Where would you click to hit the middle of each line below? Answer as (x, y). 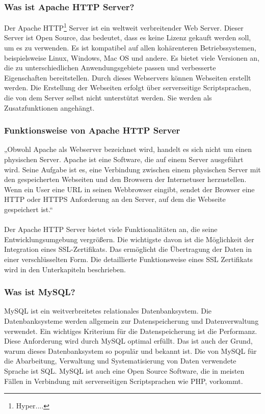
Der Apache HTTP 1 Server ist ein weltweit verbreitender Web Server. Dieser (124, 27)
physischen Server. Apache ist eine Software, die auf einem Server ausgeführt (124, 159)
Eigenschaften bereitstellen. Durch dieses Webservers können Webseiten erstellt (128, 77)
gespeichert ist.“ (29, 209)
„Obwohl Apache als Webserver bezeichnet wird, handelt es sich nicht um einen (128, 149)
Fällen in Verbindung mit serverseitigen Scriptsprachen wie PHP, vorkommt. (124, 381)
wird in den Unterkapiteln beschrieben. (65, 269)
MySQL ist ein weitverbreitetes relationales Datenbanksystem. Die (108, 311)
